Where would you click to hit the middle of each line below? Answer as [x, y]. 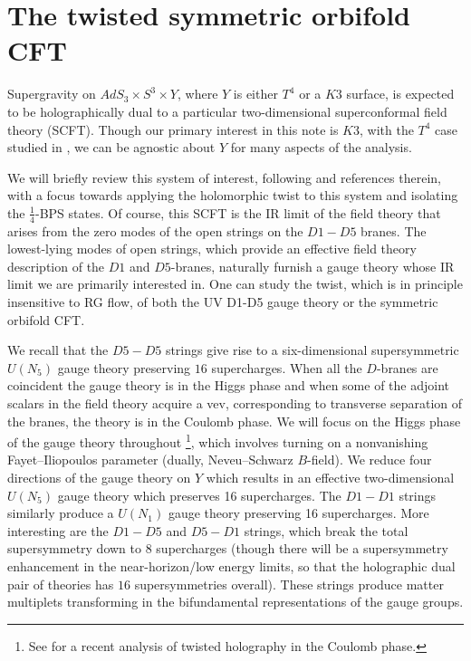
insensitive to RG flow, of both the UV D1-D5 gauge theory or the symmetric [223, 302]
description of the [56, 266]
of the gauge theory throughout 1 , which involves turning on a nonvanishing [218, 441]
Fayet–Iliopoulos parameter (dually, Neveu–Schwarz [150, 460]
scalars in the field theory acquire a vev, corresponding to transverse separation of [235, 403]
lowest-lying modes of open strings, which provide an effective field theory [212, 249]
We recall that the [58, 350]
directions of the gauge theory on [99, 478]
